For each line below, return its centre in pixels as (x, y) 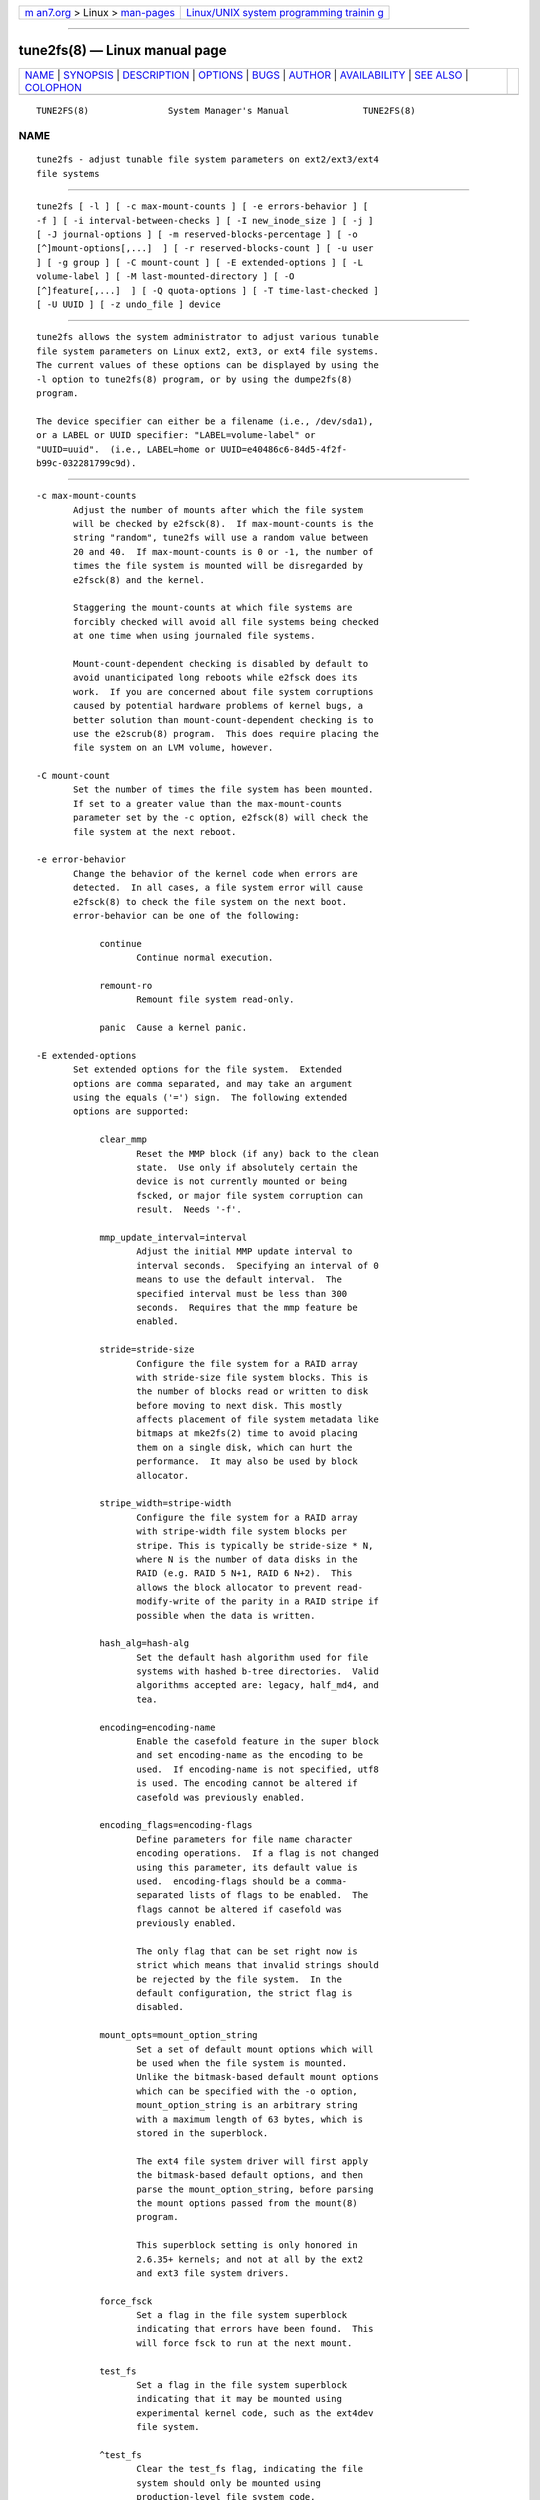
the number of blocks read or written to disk (252, 1391)
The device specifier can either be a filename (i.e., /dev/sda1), (205, 421)
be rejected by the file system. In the (239, 1979)
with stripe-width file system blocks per (242, 1531)
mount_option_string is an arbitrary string (247, 2105)
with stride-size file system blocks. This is (252, 1377)
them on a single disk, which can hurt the (244, 1447)
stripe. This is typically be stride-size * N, (255, 1545)
